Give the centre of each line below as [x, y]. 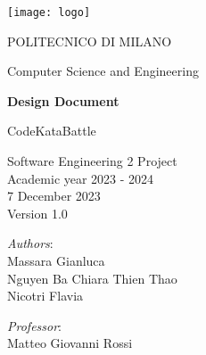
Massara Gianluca [56, 260]
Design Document [63, 100]
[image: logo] [49, 12]
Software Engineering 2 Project [92, 161]
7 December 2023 [54, 196]
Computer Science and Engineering [103, 71]
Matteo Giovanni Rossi [70, 343]
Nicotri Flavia [45, 296]
